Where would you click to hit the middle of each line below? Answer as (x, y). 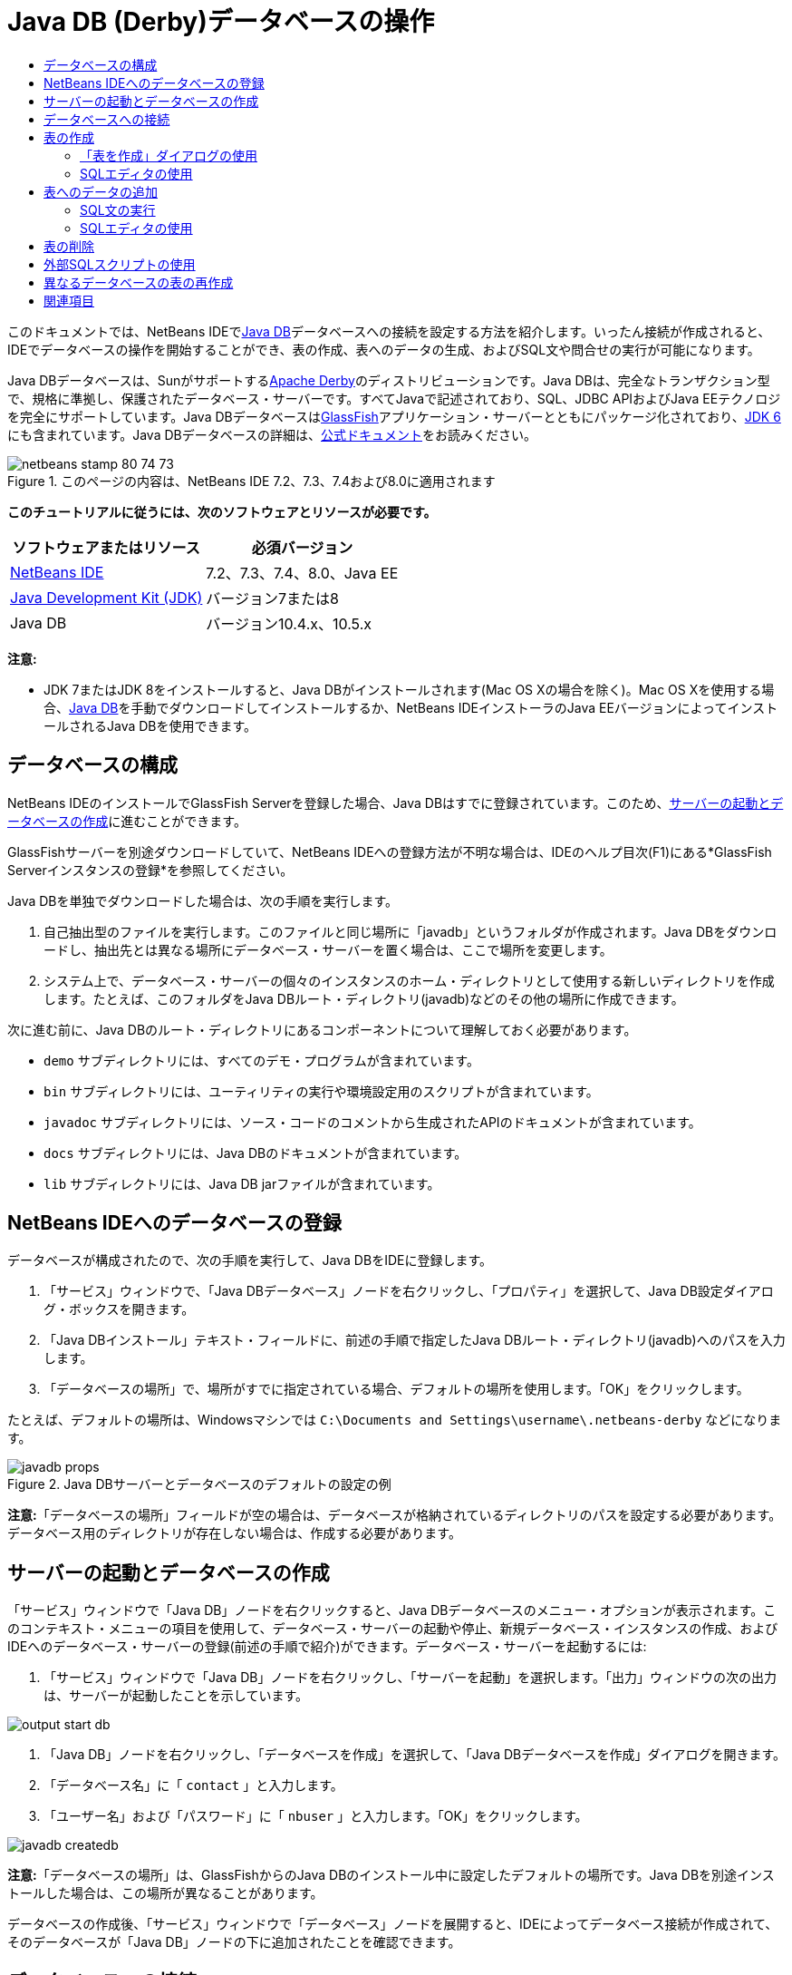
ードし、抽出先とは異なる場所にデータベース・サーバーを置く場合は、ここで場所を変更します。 (328, 949)
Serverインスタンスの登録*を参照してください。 (150, 870)
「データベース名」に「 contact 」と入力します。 (193, 1785)
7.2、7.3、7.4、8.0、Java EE (302, 573)
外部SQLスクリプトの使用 (120, 264)
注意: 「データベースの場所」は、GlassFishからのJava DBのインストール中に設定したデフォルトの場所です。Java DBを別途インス (391, 1875)
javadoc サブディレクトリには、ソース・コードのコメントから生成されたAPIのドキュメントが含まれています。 (372, 1122)
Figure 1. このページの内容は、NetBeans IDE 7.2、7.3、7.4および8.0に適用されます (251, 481)
